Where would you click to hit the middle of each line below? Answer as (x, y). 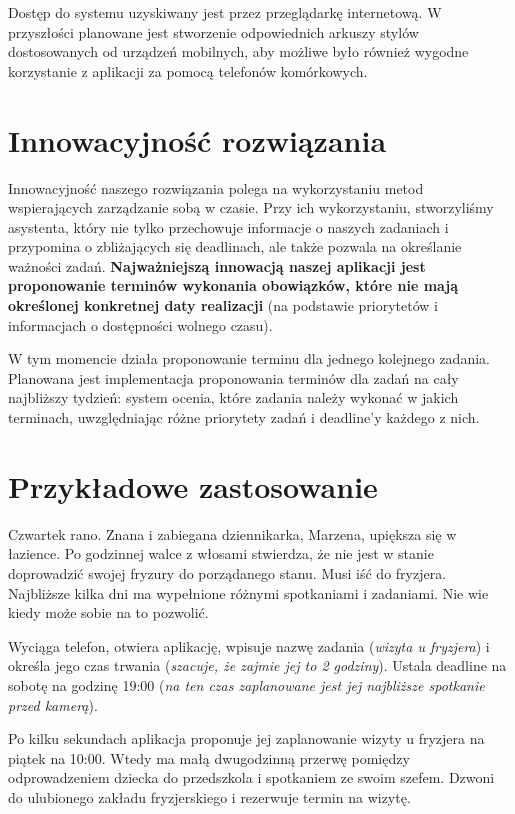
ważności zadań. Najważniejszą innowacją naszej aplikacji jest (217, 265)
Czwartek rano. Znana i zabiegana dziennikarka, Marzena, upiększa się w (232, 533)
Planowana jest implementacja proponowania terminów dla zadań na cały (233, 377)
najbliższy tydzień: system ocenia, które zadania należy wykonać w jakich (233, 397)
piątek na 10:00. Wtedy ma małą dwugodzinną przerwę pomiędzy (209, 757)
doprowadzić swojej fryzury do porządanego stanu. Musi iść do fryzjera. (227, 572)
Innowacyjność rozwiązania (197, 139)
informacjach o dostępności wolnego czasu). (140, 324)
